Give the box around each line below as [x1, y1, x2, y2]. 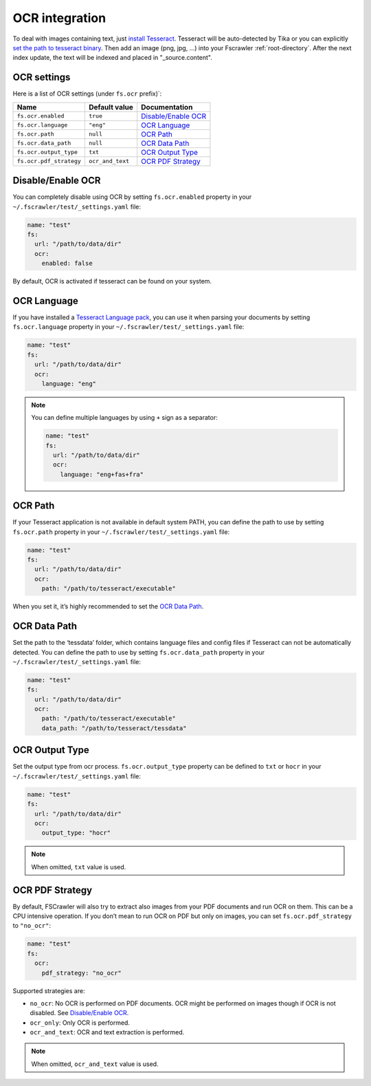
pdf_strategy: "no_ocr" [41, 969, 122, 977]
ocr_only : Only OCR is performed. [30, 1019, 131, 1027]
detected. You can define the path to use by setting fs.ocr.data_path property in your [12, 648, 265, 657]
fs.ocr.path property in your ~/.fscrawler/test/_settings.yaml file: [12, 527, 230, 536]
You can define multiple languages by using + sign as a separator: [31, 414, 218, 422]
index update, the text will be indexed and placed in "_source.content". [12, 54, 212, 62]
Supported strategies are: [12, 986, 85, 994]
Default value [88, 102, 134, 111]
